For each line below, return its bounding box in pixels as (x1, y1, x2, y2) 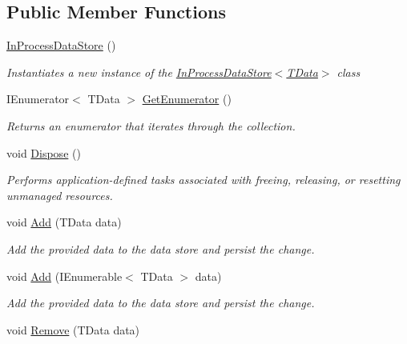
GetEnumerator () (142, 90, 232, 107)
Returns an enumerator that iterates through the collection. (6, 117, 296, 134)
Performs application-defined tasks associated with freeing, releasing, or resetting (6, 171, 401, 188)
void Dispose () (6, 144, 81, 161)
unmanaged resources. (6, 186, 113, 203)
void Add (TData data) (6, 214, 122, 230)
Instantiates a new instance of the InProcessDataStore (6, 63, 272, 80)
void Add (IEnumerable (6, 267, 123, 284)
